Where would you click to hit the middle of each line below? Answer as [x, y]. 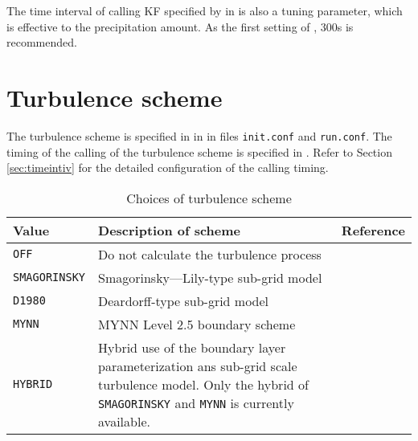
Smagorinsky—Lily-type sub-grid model [210, 277]
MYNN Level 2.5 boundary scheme [197, 324]
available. [124, 421]
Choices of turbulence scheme [209, 198]
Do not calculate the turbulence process [210, 254]
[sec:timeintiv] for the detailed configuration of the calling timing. [168, 167]
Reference [373, 230]
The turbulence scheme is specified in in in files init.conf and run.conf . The [199, 135]
